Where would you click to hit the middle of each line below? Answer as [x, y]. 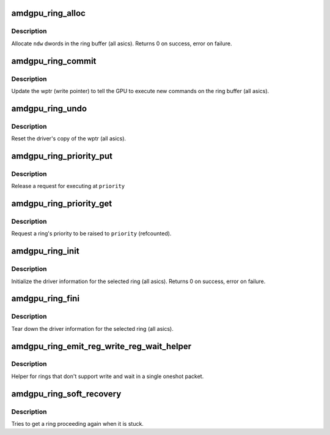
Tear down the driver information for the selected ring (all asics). [92, 328]
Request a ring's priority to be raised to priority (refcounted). [91, 233]
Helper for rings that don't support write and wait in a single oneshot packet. [108, 376]
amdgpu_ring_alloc [48, 13]
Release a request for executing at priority [68, 186]
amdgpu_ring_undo [49, 108]
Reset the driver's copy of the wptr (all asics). [69, 138]
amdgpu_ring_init [45, 251]
